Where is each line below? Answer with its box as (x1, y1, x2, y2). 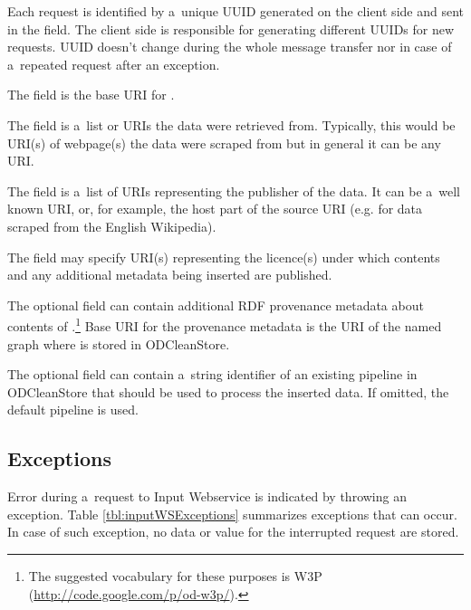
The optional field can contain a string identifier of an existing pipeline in (7, 365, 418, 384)
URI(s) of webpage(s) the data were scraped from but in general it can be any (7, 133, 441, 152)
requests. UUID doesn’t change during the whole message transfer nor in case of (7, 37, 452, 56)
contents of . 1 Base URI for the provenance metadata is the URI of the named (7, 314, 442, 335)
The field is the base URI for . (7, 85, 175, 104)
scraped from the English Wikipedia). (7, 216, 216, 235)
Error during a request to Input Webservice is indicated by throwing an (7, 487, 407, 506)
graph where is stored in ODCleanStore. (7, 334, 230, 353)
